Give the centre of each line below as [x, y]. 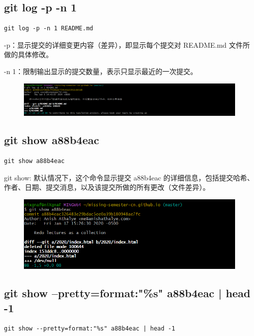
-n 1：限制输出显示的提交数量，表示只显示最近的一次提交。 [101, 71]
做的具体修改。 [28, 54]
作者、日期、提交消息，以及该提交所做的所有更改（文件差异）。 [107, 187]
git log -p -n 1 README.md [49, 29]
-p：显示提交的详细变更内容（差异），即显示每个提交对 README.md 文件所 [127, 44]
